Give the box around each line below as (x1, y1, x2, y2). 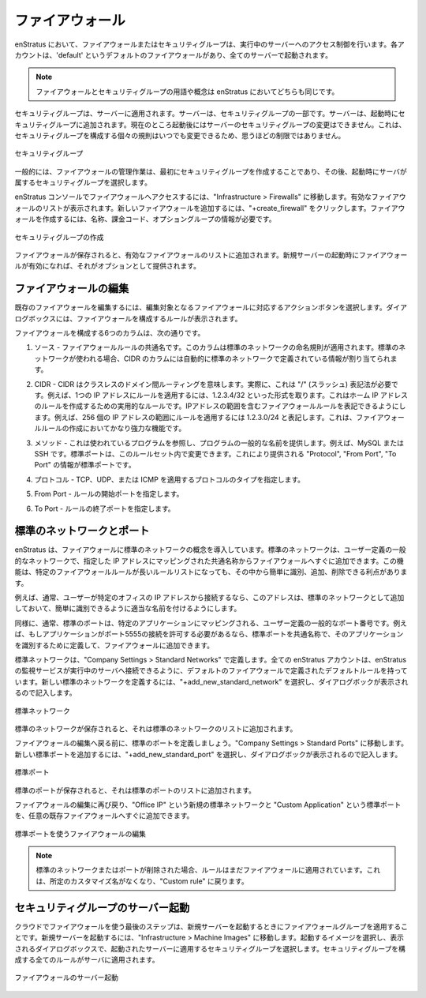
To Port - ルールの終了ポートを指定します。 (34, 504, 175, 513)
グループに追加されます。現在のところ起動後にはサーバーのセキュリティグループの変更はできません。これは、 (48, 119, 406, 129)
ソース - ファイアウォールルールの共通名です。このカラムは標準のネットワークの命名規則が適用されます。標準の (34, 343, 399, 352)
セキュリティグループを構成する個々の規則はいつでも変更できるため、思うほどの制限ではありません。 (14, 130, 346, 140)
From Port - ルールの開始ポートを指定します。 (34, 490, 184, 499)
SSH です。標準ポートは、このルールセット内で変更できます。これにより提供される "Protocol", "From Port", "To (34, 449, 397, 458)
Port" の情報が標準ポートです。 (34, 460, 136, 470)
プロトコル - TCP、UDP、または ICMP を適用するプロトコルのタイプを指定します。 (34, 475, 305, 484)
